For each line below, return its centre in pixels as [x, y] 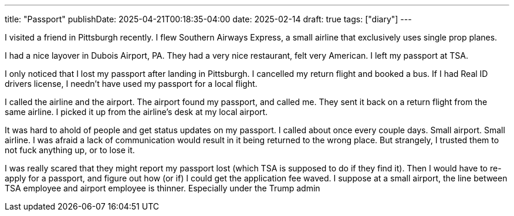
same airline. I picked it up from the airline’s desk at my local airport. [136, 112]
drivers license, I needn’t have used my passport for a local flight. [131, 84]
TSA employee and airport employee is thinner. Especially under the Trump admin [163, 188]
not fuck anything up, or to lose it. [70, 150]
